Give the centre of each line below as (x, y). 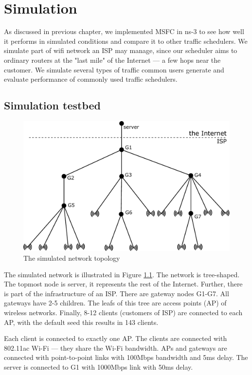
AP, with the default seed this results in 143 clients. (81, 322)
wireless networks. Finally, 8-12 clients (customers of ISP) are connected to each (123, 312)
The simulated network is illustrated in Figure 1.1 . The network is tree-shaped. (122, 274)
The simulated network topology (72, 258)
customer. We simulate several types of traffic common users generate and (114, 69)
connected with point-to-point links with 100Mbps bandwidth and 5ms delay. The (126, 357)
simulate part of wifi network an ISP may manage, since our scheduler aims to (121, 50)
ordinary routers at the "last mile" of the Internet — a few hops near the (112, 60)
